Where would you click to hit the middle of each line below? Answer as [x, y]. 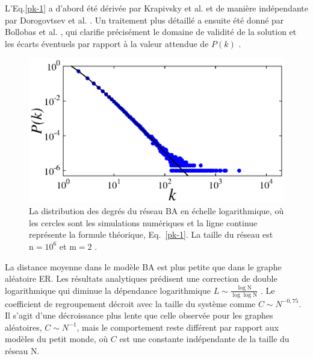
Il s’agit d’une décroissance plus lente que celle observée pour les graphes [139, 315]
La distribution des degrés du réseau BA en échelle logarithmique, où [156, 211]
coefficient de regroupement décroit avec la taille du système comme [130, 303]
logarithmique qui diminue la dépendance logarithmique [108, 290]
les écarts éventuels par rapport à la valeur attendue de [107, 43]
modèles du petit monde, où [57, 339]
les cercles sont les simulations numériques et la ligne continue [143, 222]
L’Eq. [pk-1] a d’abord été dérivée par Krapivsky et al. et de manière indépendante [156, 8]
